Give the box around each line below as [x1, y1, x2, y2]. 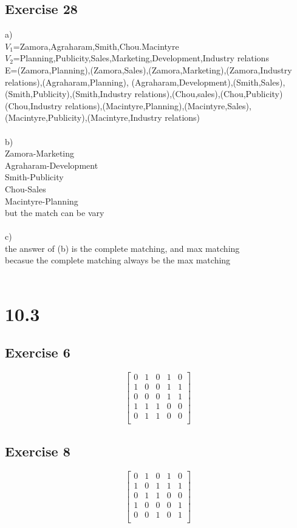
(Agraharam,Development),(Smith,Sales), [131, 75, 285, 88]
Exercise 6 [5, 343, 70, 362]
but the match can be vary [5, 206, 104, 219]
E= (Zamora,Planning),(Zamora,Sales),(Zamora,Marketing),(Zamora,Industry [5, 63, 292, 76]
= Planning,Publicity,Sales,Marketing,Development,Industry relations [13, 52, 269, 64]
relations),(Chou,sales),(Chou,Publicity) [134, 87, 283, 100]
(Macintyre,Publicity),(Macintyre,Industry [5, 111, 162, 124]
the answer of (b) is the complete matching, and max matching [5, 242, 240, 254]
